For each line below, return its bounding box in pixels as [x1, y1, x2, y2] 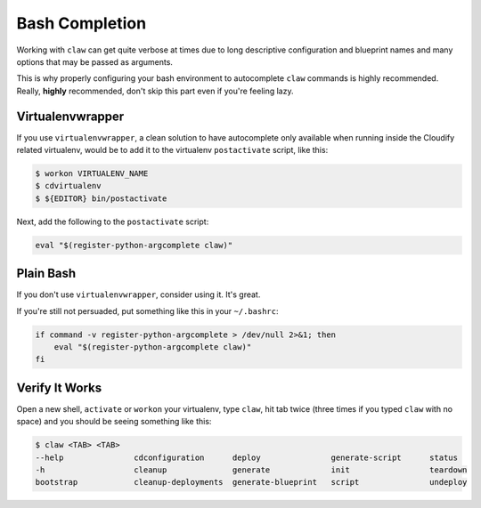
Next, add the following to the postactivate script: [16, 216, 209, 227]
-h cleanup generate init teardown [35, 465, 468, 475]
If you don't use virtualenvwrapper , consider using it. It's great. [16, 289, 261, 300]
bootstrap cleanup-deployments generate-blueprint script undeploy [35, 477, 468, 488]
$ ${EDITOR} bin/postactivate [35, 193, 167, 204]
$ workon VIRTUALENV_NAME [35, 169, 149, 178]
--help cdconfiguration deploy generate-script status [35, 452, 459, 463]
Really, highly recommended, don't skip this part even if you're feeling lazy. [16, 85, 294, 96]
